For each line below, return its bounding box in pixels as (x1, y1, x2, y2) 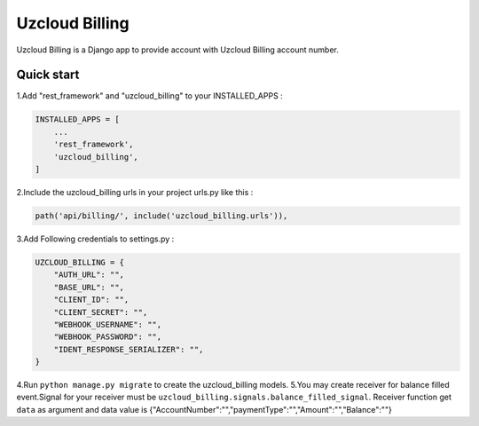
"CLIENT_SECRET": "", (53, 307, 148, 317)
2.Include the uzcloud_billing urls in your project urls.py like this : (16, 186, 254, 197)
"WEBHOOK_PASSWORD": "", (53, 332, 162, 342)
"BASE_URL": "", (53, 282, 124, 292)
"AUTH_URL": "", (53, 270, 124, 280)
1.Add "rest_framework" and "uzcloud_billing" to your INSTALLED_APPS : (16, 91, 283, 101)
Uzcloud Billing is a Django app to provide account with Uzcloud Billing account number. (16, 44, 339, 55)
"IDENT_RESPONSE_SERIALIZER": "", (53, 344, 204, 354)
